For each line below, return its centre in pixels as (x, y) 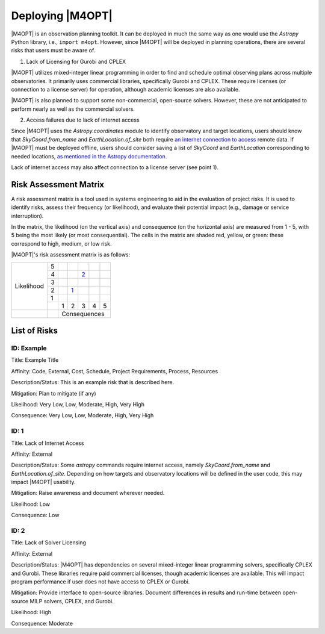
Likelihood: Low (31, 504)
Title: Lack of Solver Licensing (49, 542)
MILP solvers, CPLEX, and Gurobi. (72, 601)
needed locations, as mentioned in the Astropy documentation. (89, 156)
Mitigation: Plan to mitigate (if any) (54, 393)
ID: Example (29, 348)
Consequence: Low (35, 515)
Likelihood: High (31, 612)
